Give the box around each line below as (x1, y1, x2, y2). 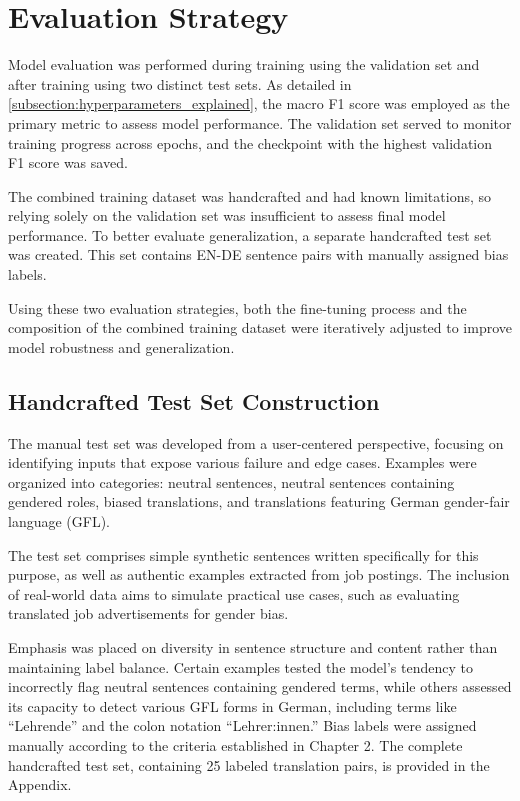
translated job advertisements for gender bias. (8, 603, 289, 624)
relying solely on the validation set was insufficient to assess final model (8, 205, 446, 226)
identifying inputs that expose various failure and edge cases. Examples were (8, 452, 477, 473)
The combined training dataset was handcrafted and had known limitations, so (8, 185, 492, 206)
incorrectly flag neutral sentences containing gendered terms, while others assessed (8, 676, 512, 697)
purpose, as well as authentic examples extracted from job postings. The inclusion (8, 564, 510, 585)
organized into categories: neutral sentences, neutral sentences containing (8, 471, 455, 492)
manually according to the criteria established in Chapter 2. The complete (8, 734, 463, 755)
